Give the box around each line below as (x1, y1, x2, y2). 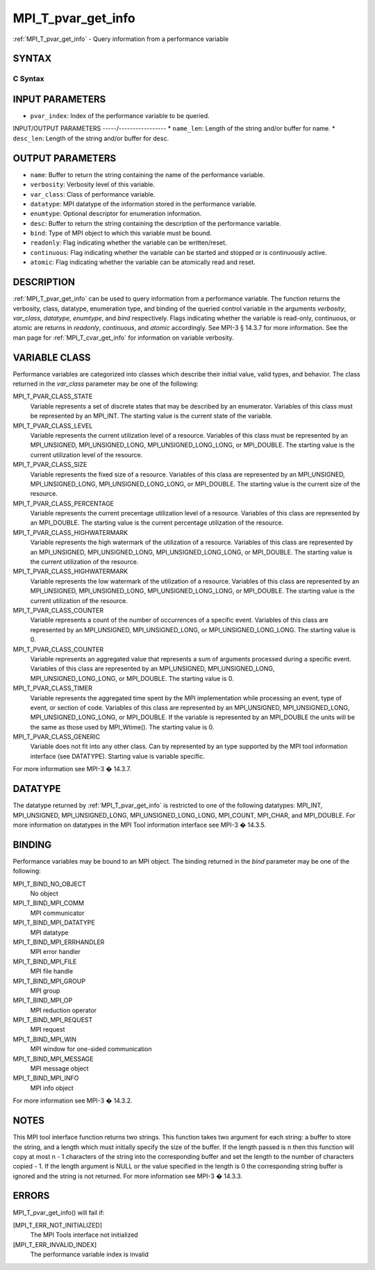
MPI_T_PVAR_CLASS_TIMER (12, 684, 93, 693)
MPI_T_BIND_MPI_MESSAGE (12, 1055, 94, 1063)
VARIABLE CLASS (12, 352, 91, 363)
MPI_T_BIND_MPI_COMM (12, 899, 85, 907)
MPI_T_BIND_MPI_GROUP (12, 977, 86, 985)
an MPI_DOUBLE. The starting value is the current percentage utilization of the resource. (30, 518, 284, 527)
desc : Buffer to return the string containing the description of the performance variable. (30, 219, 281, 227)
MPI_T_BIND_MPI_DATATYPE (12, 918, 95, 927)
